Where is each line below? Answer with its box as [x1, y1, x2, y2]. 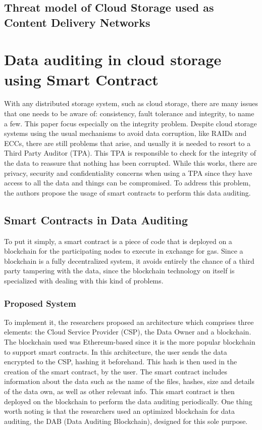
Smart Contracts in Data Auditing [4, 212, 188, 227]
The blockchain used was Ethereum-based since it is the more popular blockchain [4, 337, 255, 347]
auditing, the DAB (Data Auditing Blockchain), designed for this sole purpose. [4, 415, 248, 426]
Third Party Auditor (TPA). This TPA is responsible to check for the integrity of [4, 148, 256, 158]
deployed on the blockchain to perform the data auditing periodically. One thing [4, 396, 252, 406]
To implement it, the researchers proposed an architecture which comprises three [4, 316, 254, 327]
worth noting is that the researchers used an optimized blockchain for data [4, 406, 235, 416]
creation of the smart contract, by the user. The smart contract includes [4, 366, 227, 376]
